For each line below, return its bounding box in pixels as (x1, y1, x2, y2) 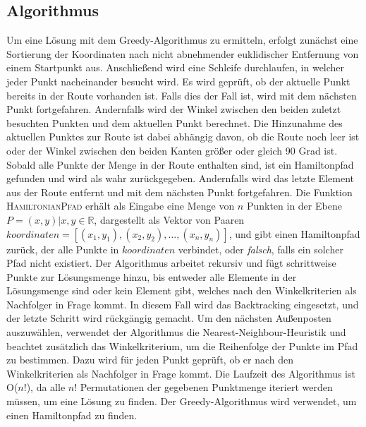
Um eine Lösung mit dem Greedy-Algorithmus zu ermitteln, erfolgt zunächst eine (6, 32, 358, 47)
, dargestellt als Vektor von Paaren (94, 212, 245, 227)
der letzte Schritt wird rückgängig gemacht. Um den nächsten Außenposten (6, 311, 331, 325)
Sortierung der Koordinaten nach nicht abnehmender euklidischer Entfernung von (6, 46, 359, 61)
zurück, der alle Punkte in (6, 241, 119, 256)
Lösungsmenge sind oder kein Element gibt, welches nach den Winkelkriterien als (6, 283, 357, 298)
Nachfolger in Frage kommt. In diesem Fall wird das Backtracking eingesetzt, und (6, 296, 359, 311)
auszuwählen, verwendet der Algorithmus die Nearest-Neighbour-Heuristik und (6, 325, 346, 339)
